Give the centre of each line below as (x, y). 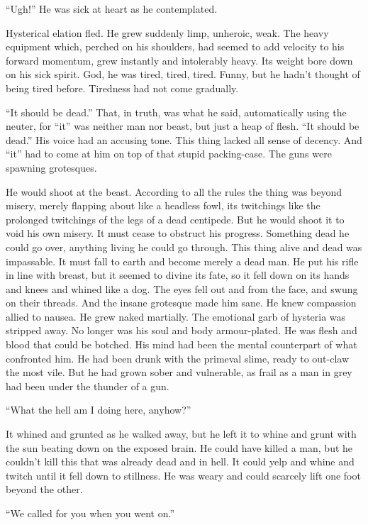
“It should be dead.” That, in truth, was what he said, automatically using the (176, 112)
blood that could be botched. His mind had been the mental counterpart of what (182, 344)
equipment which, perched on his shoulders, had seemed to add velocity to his (175, 46)
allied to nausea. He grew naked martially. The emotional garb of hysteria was (176, 316)
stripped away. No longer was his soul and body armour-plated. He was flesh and (182, 330)
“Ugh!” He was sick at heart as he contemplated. (112, 9)
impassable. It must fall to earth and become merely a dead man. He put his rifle (182, 261)
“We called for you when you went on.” (90, 513)
